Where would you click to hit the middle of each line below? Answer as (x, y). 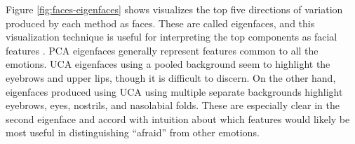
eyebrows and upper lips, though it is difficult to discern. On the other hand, (171, 77)
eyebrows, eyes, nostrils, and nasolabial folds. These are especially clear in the (173, 105)
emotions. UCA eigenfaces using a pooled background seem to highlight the (168, 64)
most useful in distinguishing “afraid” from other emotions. (133, 132)
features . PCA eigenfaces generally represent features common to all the (162, 50)
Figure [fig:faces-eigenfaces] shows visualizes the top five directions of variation (174, 9)
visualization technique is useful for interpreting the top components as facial (172, 37)
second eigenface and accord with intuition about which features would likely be (178, 118)
